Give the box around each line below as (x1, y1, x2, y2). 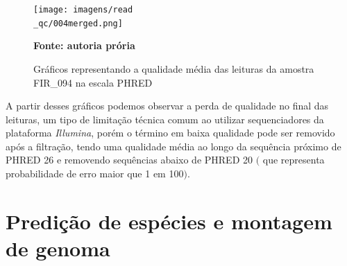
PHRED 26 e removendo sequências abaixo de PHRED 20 (6, 152, 253, 167)
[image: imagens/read (33, 5, 133, 15)
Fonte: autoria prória (33, 38, 135, 53)
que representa (262, 152, 325, 167)
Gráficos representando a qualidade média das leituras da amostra (33, 61, 314, 76)
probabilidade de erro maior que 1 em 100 (6, 166, 184, 181)
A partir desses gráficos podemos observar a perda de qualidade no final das (6, 98, 329, 113)
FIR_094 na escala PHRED (33, 75, 153, 89)
